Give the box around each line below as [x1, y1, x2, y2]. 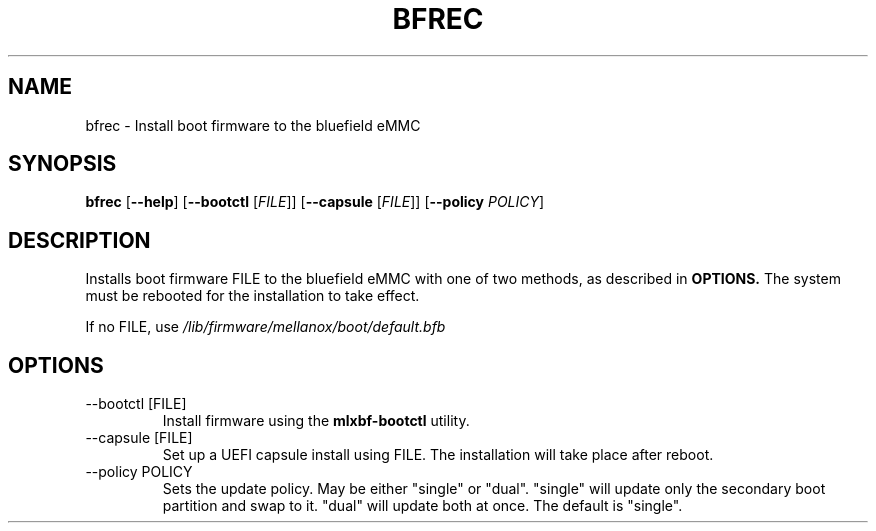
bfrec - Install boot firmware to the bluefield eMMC [85, 116, 421, 134]
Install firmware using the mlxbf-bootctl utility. [162, 412, 470, 430]
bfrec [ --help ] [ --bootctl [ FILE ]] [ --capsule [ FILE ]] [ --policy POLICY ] [85, 193, 545, 211]
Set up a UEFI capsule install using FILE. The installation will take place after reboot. [162, 446, 714, 464]
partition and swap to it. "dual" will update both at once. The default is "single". [162, 497, 683, 515]
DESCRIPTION [8, 227, 151, 253]
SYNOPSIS [8, 151, 117, 177]
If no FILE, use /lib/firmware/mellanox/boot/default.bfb [85, 318, 446, 336]
